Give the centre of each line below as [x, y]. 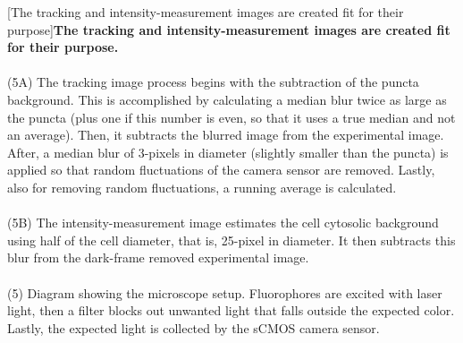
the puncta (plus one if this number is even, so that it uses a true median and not [231, 117]
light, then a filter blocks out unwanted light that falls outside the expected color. [231, 310]
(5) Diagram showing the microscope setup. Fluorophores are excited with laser [225, 292]
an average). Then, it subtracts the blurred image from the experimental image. [226, 135]
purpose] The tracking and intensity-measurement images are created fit [229, 29]
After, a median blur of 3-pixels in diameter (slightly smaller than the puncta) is [228, 152]
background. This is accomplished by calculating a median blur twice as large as [227, 99]
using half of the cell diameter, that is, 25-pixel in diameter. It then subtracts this [231, 240]
